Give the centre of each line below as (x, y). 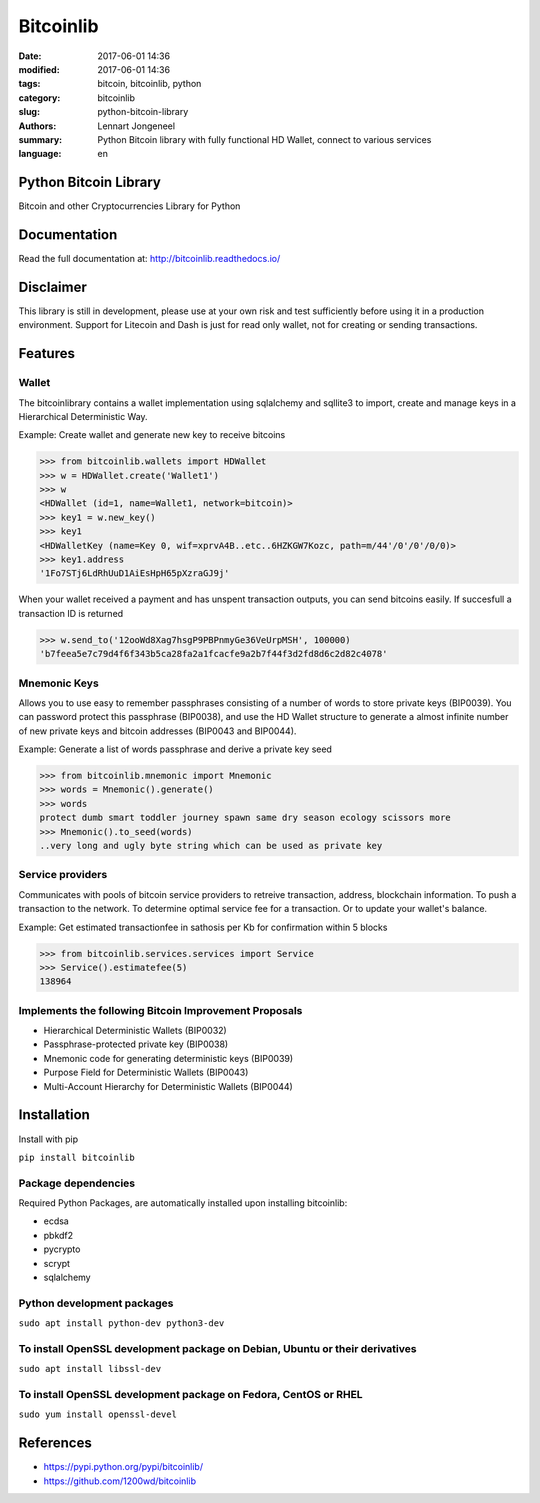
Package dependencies (76, 1183)
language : (40, 154)
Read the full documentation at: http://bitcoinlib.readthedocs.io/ (149, 259)
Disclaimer (52, 286)
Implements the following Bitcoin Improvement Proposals (160, 1010)
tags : (29, 84)
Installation (54, 1115)
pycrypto (62, 1249)
